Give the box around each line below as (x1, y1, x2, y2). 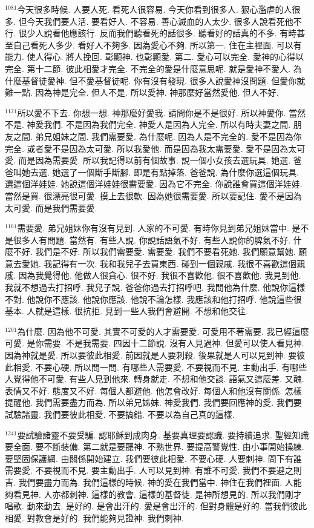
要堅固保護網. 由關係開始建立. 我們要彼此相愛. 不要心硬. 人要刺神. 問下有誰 (5, 452, 302, 464)
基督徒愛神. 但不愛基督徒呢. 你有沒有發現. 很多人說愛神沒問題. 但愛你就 (21, 74, 306, 87)
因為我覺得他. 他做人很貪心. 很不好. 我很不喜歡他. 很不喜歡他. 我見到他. (18, 269, 301, 282)
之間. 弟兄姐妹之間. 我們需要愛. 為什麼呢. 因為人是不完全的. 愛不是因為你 (13, 130, 302, 142)
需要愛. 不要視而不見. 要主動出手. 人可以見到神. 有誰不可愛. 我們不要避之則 (5, 464, 302, 477)
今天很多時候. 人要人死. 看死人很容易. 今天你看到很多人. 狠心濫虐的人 (17, 3, 292, 15)
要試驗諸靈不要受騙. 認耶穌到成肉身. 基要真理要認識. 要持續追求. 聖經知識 (17, 428, 309, 441)
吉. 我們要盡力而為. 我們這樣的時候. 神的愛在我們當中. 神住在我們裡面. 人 (5, 475, 293, 488)
